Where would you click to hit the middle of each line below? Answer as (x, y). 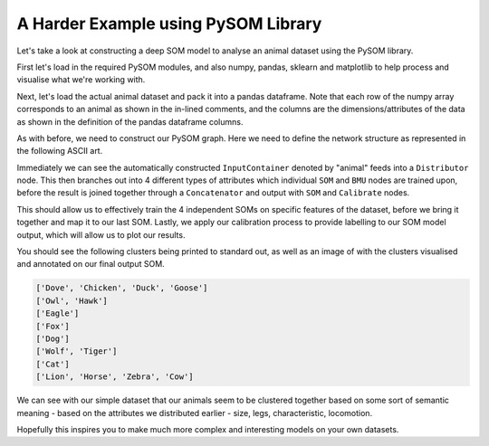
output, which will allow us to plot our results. (101, 234)
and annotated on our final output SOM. (91, 264)
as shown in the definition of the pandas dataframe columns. (130, 121)
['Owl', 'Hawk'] (72, 300)
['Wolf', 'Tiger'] (77, 351)
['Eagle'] (58, 313)
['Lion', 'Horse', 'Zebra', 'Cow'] (115, 377)
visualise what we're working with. (81, 80)
